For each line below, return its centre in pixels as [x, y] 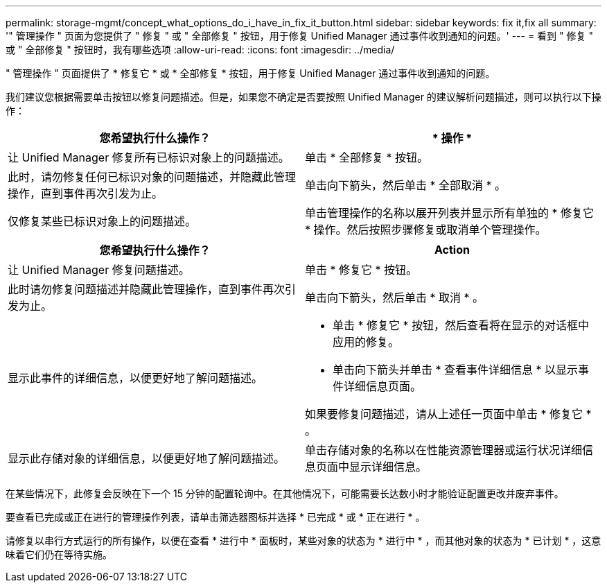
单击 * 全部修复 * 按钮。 [367, 157]
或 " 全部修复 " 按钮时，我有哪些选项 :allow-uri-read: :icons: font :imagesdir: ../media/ [200, 50]
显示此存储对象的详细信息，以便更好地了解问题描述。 [147, 458]
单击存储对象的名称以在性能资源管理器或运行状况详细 [444, 450]
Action [452, 250]
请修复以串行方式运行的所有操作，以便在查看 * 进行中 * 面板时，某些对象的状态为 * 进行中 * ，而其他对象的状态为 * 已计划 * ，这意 [303, 541]
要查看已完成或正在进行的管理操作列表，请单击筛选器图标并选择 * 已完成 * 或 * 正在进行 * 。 [215, 517]
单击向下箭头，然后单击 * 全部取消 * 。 [406, 185]
